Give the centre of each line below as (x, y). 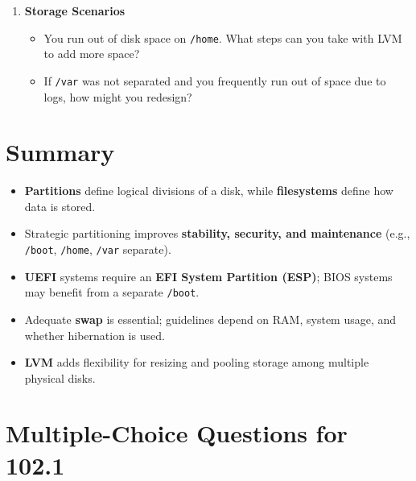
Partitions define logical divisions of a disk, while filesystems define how (209, 191)
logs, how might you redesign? (118, 96)
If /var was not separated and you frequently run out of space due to (215, 80)
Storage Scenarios (75, 10)
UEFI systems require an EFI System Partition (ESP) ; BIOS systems (208, 276)
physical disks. (60, 377)
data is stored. (60, 206)
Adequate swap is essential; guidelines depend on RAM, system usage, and (210, 319)
